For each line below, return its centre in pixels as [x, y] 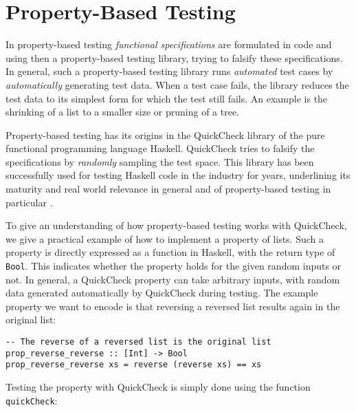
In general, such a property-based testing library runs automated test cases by [169, 71]
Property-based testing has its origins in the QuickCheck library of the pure [165, 134]
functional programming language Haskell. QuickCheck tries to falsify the [160, 148]
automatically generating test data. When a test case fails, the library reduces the [177, 84]
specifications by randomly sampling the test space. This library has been [160, 161]
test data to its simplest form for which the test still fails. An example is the [167, 98]
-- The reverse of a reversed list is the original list [138, 342]
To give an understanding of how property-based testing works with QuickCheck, [176, 225]
